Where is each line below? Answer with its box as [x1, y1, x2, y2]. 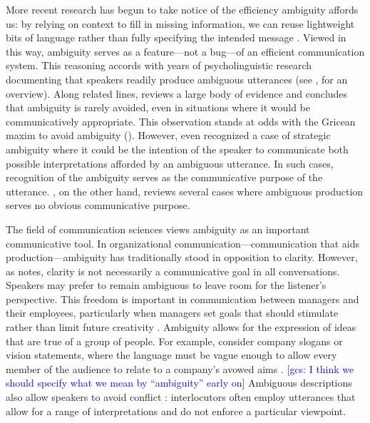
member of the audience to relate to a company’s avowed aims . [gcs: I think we [6, 361, 354, 376]
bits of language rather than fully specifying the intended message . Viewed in [6, 30, 346, 45]
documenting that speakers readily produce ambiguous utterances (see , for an [6, 71, 348, 86]
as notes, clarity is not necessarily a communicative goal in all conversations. [6, 263, 340, 278]
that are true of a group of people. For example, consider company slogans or [6, 333, 343, 348]
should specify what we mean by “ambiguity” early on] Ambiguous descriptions [6, 375, 352, 390]
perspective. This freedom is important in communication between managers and [6, 291, 359, 306]
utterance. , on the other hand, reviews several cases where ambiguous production [6, 183, 364, 198]
